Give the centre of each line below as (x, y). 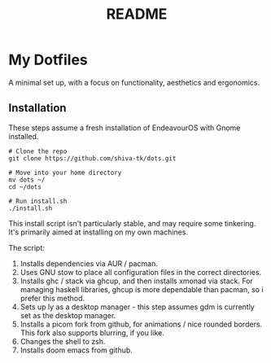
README (137, 14)
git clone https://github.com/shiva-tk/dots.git (92, 158)
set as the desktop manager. (68, 315)
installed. (24, 136)
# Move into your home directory (65, 173)
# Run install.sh (38, 201)
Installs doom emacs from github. (76, 350)
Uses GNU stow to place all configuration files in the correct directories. (141, 272)
